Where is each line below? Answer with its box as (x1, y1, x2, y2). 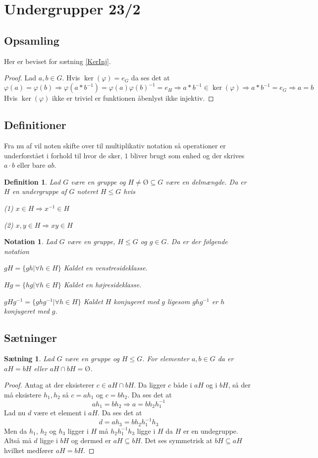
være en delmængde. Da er (165, 176, 247, 187)
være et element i (33, 407, 86, 418)
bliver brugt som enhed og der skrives (130, 150, 245, 160)
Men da (4, 425, 27, 436)
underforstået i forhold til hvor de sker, (4, 150, 122, 160)
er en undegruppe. (183, 425, 238, 436)
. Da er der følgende (166, 236, 228, 247)
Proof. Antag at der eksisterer (4, 380, 95, 390)
